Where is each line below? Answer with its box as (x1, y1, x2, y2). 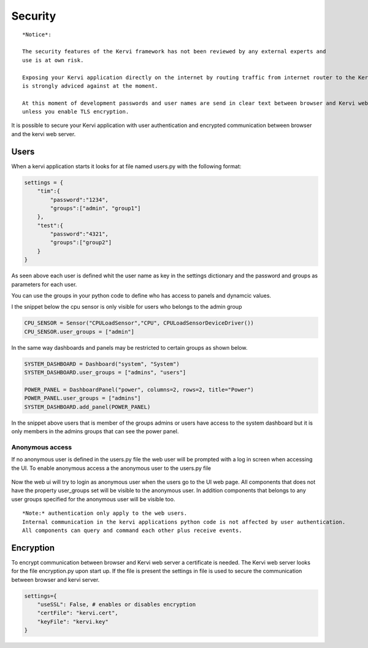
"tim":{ (37, 188, 61, 195)
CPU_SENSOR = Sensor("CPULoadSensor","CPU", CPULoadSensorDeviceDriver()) (24, 320, 255, 326)
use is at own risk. (22, 56, 84, 64)
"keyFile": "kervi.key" (37, 618, 109, 625)
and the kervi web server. (11, 130, 76, 137)
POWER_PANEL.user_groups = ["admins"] (24, 395, 141, 402)
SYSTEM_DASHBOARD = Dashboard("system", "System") (24, 360, 180, 368)
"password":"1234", (50, 196, 109, 203)
